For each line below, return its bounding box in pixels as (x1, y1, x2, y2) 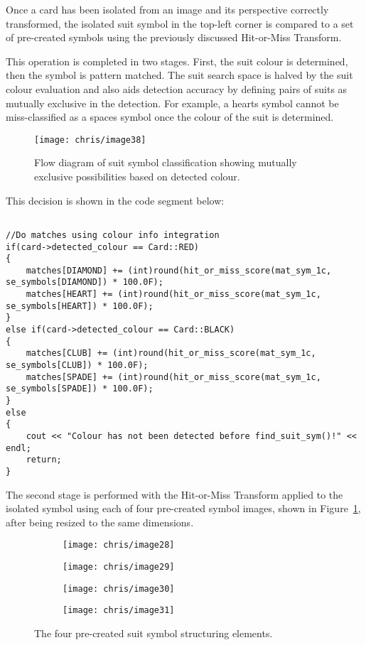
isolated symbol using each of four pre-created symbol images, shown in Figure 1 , (6, 501, 361, 516)
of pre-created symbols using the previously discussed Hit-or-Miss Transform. (6, 30, 342, 45)
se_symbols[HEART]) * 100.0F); (6, 300, 154, 311)
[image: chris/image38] (34, 134, 146, 145)
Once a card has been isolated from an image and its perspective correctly (6, 2, 329, 16)
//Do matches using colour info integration (6, 229, 220, 240)
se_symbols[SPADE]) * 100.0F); (6, 384, 154, 394)
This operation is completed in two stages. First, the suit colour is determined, (6, 53, 348, 68)
